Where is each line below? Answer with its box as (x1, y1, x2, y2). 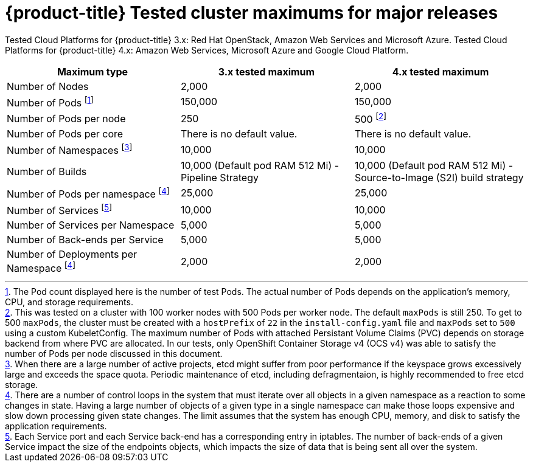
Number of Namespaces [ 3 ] (7, 142, 133, 157)
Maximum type (57, 65, 128, 78)
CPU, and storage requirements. (5, 296, 133, 307)
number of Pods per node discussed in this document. (5, 348, 223, 359)
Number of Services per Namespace (7, 219, 175, 232)
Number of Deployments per (7, 248, 137, 261)
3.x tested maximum (218, 65, 315, 78)
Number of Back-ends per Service (7, 233, 164, 246)
